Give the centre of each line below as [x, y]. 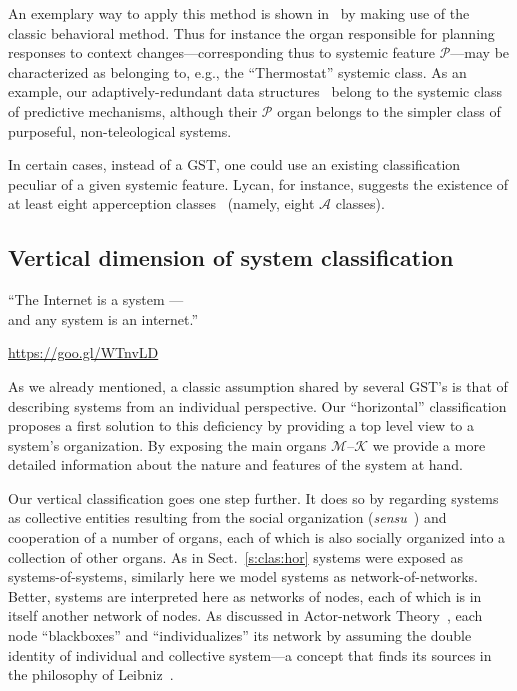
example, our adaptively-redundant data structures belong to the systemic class [255, 91]
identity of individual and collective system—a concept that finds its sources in [250, 654]
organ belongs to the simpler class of [389, 110]
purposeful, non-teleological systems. [120, 130]
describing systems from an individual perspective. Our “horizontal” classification [257, 405]
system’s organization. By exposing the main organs [167, 444]
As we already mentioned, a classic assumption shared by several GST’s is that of [258, 385]
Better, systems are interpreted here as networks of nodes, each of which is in [245, 595]
